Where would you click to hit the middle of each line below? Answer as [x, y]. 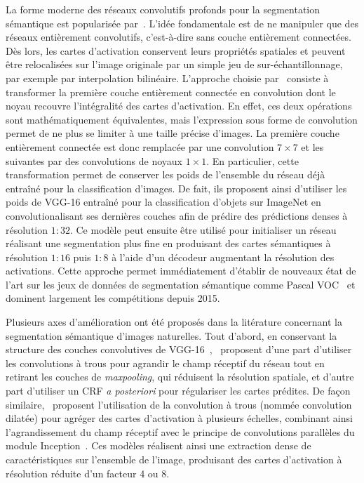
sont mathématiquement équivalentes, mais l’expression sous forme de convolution [182, 119]
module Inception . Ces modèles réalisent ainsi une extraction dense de [159, 445]
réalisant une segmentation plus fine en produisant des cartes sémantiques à [168, 243]
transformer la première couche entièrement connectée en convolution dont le [171, 92]
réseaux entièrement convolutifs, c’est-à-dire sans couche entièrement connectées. [178, 37]
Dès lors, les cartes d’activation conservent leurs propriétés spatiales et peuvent [176, 50]
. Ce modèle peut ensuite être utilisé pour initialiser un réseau [203, 229]
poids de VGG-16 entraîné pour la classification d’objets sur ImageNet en [163, 202]
